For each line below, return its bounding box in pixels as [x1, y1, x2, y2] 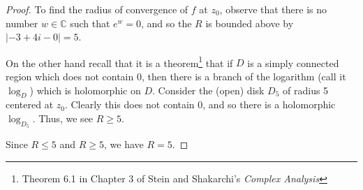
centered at [6, 97, 54, 112]
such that [70, 15, 110, 30]
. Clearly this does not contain [64, 97, 195, 112]
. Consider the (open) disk [152, 82, 265, 97]
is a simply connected [247, 55, 339, 70]
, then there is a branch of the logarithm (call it [141, 69, 346, 84]
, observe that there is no [219, 2, 327, 16]
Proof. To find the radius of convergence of [6, 2, 188, 16]
